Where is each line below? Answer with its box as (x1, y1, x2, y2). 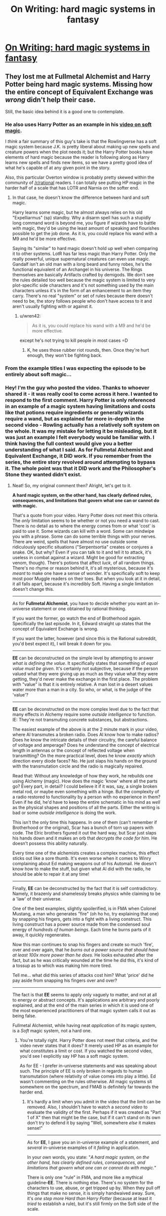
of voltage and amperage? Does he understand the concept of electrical (12, 742, 160, 748)
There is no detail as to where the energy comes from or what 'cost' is (12, 522, 156, 529)
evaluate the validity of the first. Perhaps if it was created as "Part (27, 1109, 161, 1115)
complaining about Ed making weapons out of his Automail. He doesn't (12, 860, 157, 866)
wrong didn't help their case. (5, 95, 96, 104)
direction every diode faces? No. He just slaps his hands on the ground (12, 758, 157, 764)
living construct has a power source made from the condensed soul (12, 921, 150, 927)
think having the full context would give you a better (5, 440, 132, 447)
